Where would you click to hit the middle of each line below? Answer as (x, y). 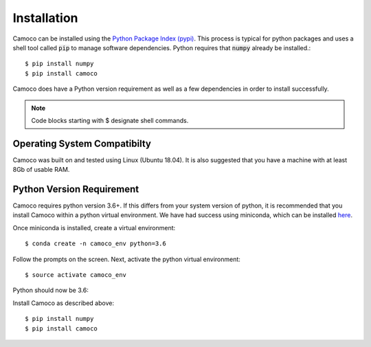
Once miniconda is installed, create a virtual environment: (94, 227)
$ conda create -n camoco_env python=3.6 (95, 244)
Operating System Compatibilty (82, 143)
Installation (45, 18)
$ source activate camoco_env (76, 275)
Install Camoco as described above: (64, 303)
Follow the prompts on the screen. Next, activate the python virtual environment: (126, 259)
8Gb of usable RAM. (41, 170)
